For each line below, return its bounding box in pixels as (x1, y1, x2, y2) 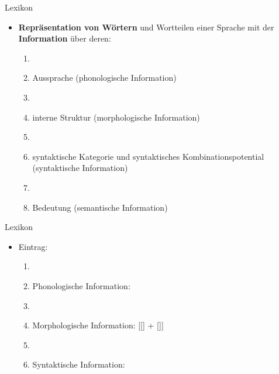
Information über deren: (18, 32, 111, 44)
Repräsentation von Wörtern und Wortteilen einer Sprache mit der (18, 20, 274, 33)
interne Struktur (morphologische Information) (32, 111, 200, 123)
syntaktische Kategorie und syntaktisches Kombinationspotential (32, 150, 264, 162)
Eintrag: (18, 240, 48, 252)
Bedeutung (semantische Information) (32, 201, 168, 213)
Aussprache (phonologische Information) (32, 71, 177, 84)
